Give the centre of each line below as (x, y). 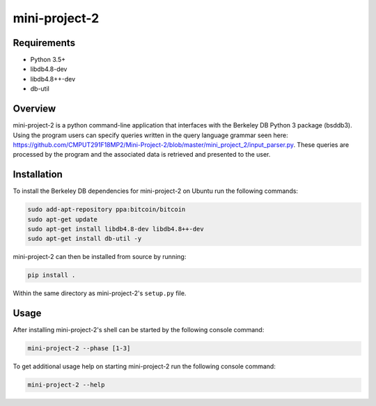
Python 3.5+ (48, 60)
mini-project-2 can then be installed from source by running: (100, 257)
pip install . (52, 275)
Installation (38, 174)
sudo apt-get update (62, 219)
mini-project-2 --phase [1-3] (79, 349)
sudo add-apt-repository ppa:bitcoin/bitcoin (107, 210)
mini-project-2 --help (66, 385)
